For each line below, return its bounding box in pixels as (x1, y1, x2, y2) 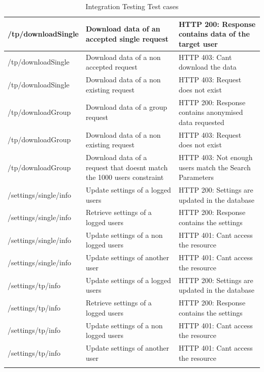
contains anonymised (178, 107, 243, 117)
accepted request (85, 61, 138, 72)
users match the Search (178, 162, 251, 172)
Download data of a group (85, 102, 168, 112)
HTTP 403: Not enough (178, 151, 253, 162)
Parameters (178, 172, 214, 182)
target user (178, 38, 218, 49)
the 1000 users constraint (85, 172, 164, 182)
